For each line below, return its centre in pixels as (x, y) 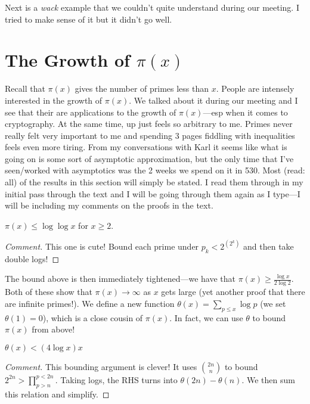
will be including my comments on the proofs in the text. (109, 205)
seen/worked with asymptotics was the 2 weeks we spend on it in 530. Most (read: (155, 170)
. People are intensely (255, 88)
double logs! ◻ (32, 258)
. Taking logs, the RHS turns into (116, 379)
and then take (269, 246)
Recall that (25, 88)
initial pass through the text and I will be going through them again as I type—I (153, 193)
